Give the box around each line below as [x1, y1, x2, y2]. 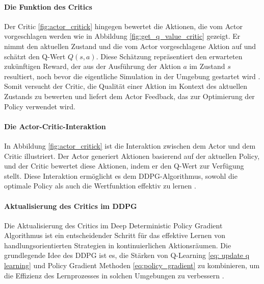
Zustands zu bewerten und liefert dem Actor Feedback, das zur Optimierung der [4, 90, 255, 101]
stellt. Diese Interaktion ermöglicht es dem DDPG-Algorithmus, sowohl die [4, 170, 237, 181]
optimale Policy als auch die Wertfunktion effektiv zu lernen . [4, 180, 196, 191]
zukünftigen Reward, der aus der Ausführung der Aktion [4, 61, 181, 72]
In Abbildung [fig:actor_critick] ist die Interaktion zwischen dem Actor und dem [4, 140, 256, 151]
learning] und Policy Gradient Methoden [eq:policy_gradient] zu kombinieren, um [4, 260, 260, 271]
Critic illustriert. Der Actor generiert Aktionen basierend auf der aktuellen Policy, [4, 150, 260, 161]
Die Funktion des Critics [4, 1, 92, 12]
